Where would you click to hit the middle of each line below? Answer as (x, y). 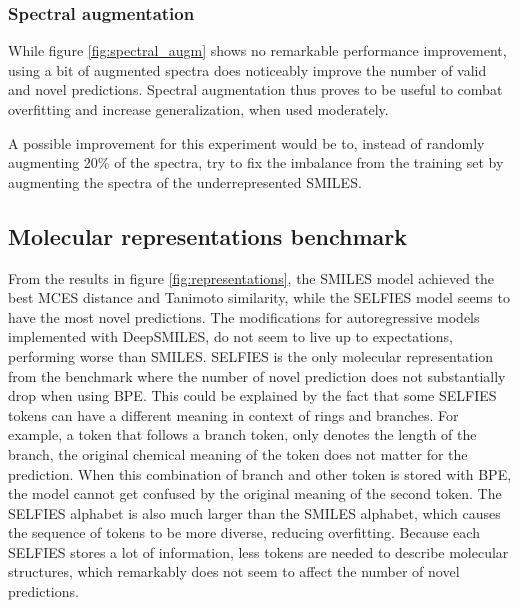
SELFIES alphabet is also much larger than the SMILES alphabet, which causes (254, 512)
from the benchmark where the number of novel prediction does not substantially (257, 375)
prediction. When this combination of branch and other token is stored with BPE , (260, 473)
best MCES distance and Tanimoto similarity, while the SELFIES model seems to (259, 297)
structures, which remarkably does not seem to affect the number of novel (234, 571)
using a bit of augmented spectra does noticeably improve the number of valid (247, 69)
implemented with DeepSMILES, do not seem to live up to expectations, (230, 336)
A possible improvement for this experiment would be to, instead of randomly (246, 142)
